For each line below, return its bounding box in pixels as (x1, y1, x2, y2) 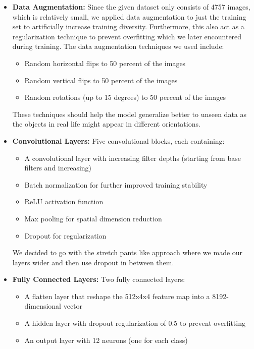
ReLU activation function (24, 196, 104, 207)
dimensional (24, 301, 62, 311)
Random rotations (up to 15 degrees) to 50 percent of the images (24, 92, 226, 102)
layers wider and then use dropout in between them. (12, 257, 174, 267)
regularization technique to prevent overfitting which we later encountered (12, 31, 242, 41)
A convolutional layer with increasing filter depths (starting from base (24, 152, 241, 163)
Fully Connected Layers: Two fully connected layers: (12, 274, 185, 284)
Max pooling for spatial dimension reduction (24, 213, 162, 223)
